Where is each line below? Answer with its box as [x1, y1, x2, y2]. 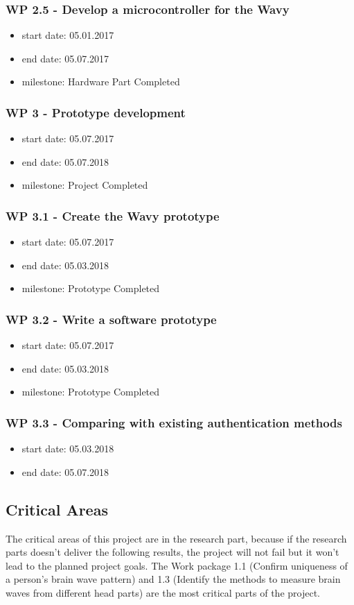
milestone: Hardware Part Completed [21, 74, 180, 89]
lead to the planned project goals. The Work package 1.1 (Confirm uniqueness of [6, 558, 348, 572]
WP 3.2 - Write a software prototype [6, 310, 217, 327]
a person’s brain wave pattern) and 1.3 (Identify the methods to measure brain [6, 572, 341, 586]
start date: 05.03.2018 [21, 441, 114, 456]
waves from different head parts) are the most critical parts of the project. [6, 585, 320, 599]
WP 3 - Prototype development [6, 103, 186, 121]
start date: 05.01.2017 [21, 28, 114, 42]
